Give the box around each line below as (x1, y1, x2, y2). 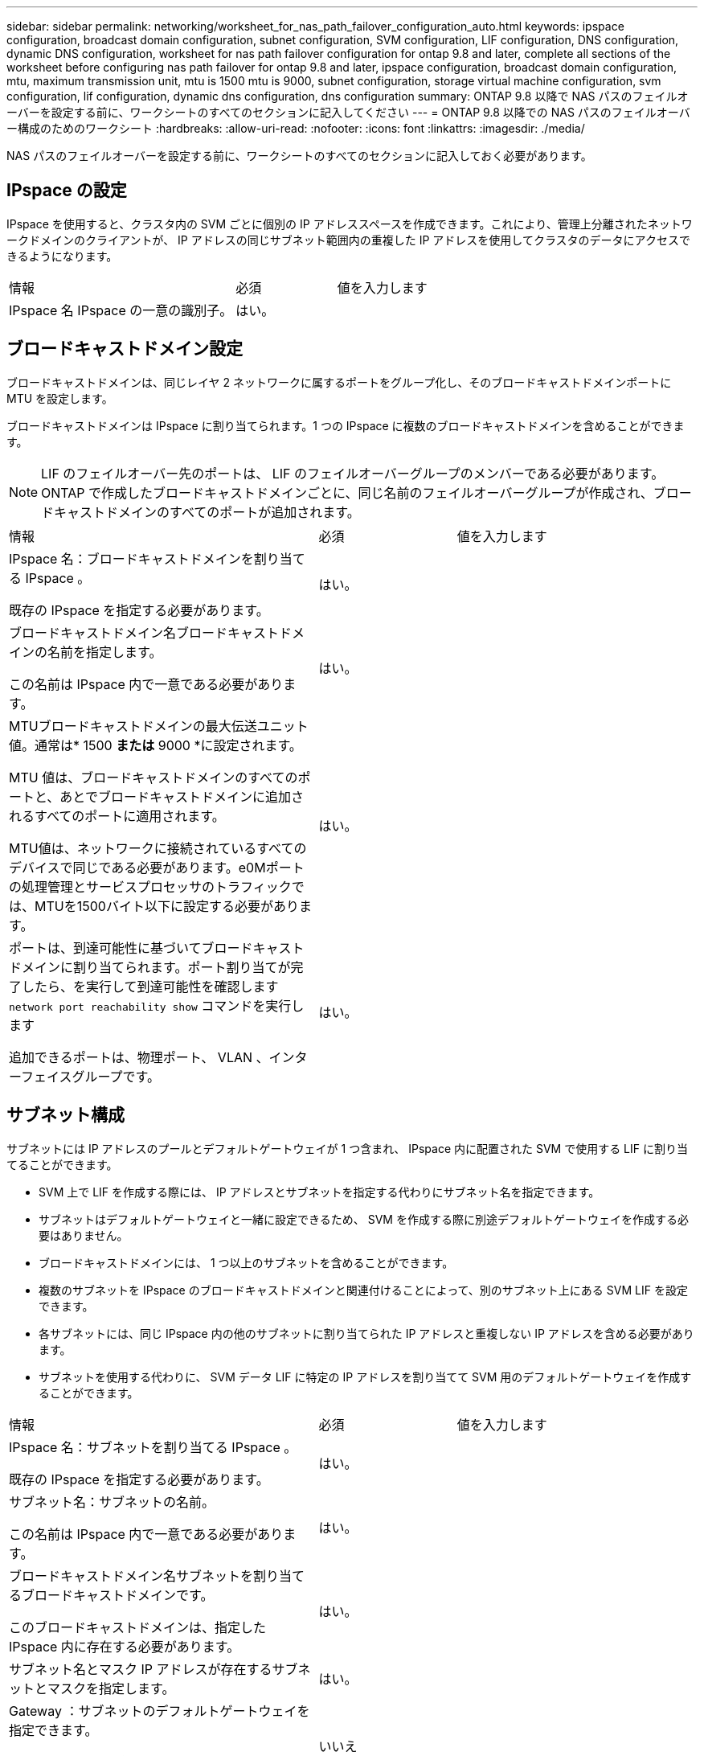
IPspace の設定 (6, 180, 127, 201)
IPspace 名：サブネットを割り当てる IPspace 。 (9, 1438, 297, 1455)
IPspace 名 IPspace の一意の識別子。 (9, 302, 233, 318)
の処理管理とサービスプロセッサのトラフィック (9, 878, 292, 895)
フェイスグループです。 (21, 1068, 161, 1085)
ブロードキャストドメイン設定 (6, 338, 243, 359)
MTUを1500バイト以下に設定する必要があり (35, 897, 299, 914)
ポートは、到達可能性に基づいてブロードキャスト (9, 939, 305, 956)
